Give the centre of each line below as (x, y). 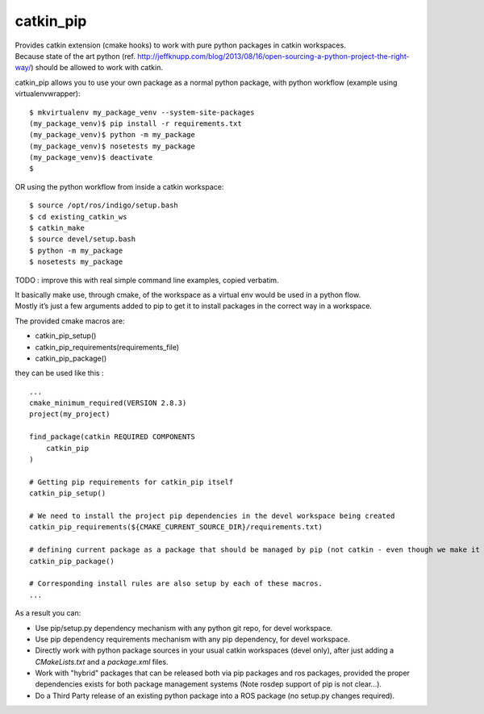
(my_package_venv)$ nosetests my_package (112, 146)
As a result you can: (48, 613)
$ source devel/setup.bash (83, 239)
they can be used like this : (59, 373)
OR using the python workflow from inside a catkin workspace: (119, 186)
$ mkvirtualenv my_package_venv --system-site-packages (142, 112)
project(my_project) (70, 414)
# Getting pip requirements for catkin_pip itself (131, 482)
